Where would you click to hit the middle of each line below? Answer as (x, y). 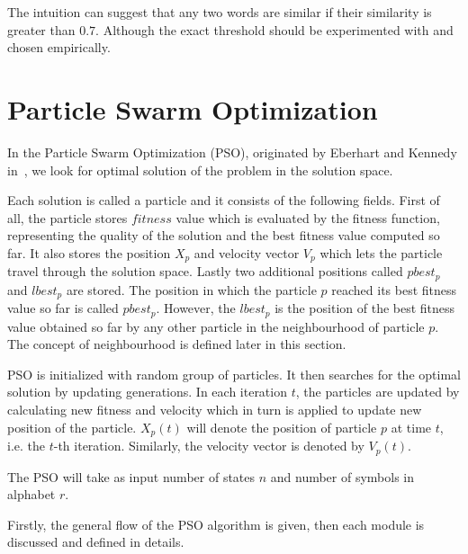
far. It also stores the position (89, 252)
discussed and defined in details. (96, 542)
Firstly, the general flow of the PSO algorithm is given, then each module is (216, 524)
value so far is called (63, 308)
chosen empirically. (59, 47)
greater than (41, 29)
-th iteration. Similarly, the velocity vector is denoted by (209, 446)
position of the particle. (72, 427)
